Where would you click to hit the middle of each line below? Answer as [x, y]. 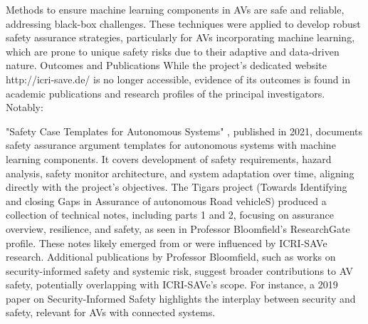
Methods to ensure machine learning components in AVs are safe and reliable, [175, 9]
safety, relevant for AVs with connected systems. [111, 312]
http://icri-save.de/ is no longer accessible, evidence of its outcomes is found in [178, 79]
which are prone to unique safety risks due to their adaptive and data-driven [173, 51]
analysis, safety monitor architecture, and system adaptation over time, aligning [180, 173]
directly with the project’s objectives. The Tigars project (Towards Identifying [177, 187]
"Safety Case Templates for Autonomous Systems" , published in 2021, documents [184, 131]
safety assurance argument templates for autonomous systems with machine [171, 145]
